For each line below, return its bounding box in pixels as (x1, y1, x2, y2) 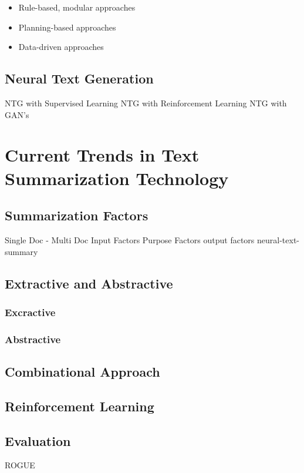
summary (5, 245, 38, 257)
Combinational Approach (5, 362, 160, 380)
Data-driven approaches (18, 41, 104, 53)
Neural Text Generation (5, 69, 154, 88)
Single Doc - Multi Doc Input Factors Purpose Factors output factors (5, 233, 255, 246)
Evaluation (5, 431, 71, 449)
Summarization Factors (5, 206, 148, 224)
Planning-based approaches (18, 21, 116, 33)
